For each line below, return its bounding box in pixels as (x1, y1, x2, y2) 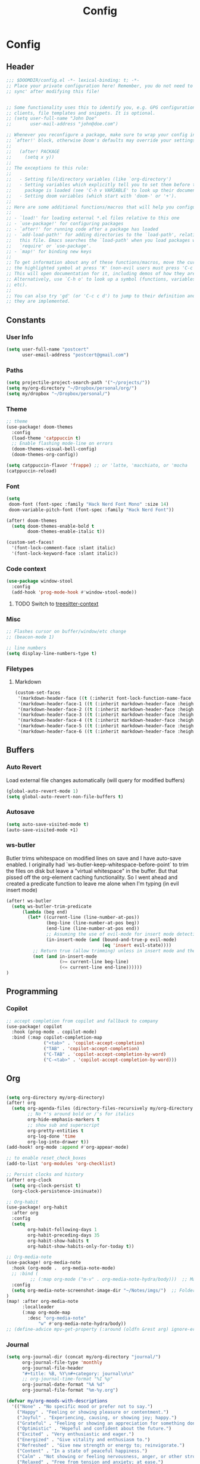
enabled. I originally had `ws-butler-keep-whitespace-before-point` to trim (6, 861, 189, 868)
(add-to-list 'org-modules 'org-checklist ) (6, 1161, 116, 1167)
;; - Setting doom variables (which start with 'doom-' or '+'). (6, 193, 177, 199)
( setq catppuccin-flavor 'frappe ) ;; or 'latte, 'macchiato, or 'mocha (6, 463, 187, 469)
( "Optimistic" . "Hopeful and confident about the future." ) (17, 1426, 171, 1432)
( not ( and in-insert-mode (32, 954, 97, 959)
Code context (6, 564, 46, 573)
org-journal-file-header (21, 1365, 84, 1371)
